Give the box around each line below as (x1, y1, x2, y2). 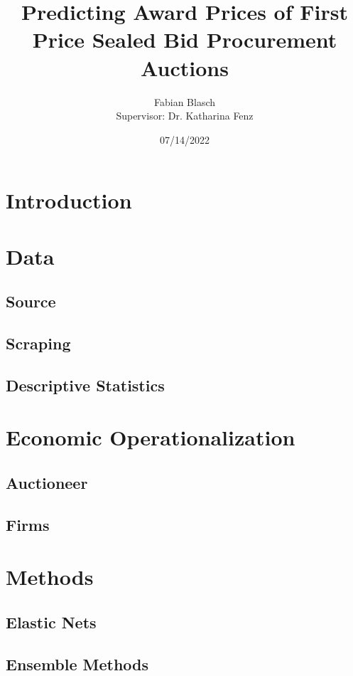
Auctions (141, 53, 229, 82)
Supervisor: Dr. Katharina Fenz (116, 108, 254, 123)
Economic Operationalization (6, 423, 295, 452)
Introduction (6, 186, 132, 215)
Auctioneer (6, 471, 88, 493)
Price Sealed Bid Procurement (32, 25, 337, 54)
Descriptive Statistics (6, 374, 165, 396)
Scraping (6, 332, 71, 354)
